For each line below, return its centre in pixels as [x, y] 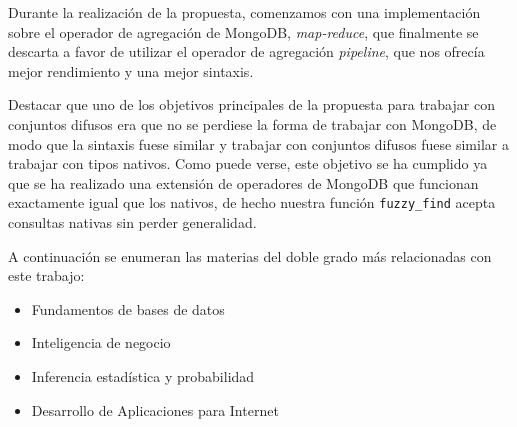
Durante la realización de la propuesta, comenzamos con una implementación [244, 12]
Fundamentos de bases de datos [128, 308]
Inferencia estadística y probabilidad [143, 375]
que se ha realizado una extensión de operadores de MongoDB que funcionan [243, 182]
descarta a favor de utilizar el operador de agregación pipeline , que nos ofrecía [246, 51]
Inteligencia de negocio [101, 342]
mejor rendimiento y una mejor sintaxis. [131, 70]
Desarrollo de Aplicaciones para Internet [155, 409]
